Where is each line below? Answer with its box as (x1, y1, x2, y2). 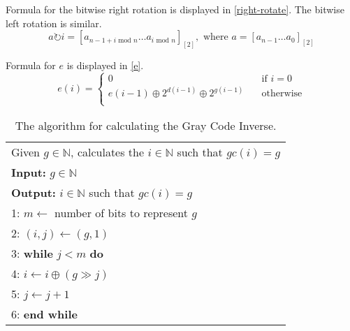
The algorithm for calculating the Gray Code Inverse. (15, 117, 277, 133)
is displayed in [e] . (66, 58, 144, 73)
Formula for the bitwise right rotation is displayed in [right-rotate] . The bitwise (6, 2, 344, 16)
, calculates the (71, 143, 145, 160)
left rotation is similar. (6, 15, 102, 30)
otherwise (261, 89, 302, 99)
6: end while (11, 305, 78, 322)
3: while (11, 244, 53, 261)
